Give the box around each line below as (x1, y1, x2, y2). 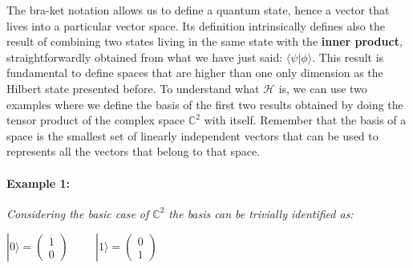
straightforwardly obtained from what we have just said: (6, 48, 283, 65)
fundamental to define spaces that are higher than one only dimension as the (6, 64, 383, 81)
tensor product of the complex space (6, 112, 185, 128)
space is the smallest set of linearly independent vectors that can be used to (6, 127, 379, 144)
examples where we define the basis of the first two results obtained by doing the (6, 95, 403, 112)
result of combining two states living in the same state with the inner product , (6, 33, 403, 50)
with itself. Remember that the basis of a (204, 112, 407, 128)
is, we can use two (278, 79, 367, 96)
